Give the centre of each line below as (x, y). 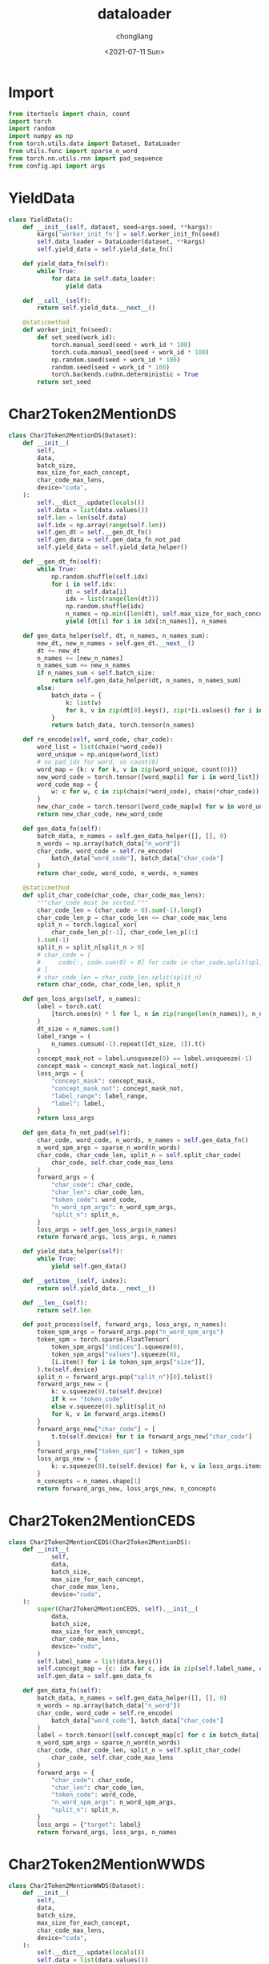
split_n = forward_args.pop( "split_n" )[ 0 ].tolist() (125, 1377)
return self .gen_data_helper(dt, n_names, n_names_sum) (146, 681)
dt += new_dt (59, 651)
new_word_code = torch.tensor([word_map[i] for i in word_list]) (149, 777)
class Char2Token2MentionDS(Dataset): (73, 436)
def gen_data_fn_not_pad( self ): (76, 1133)
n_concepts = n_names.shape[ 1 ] (89, 1481)
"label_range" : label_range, (100, 1096)
